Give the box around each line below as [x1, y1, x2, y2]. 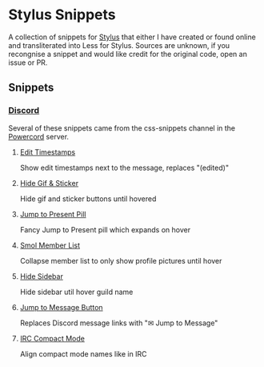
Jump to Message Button [19, 302, 103, 312]
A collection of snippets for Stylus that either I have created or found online [8, 32, 256, 42]
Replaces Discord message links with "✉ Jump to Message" [19, 318, 218, 328]
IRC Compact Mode [19, 333, 86, 343]
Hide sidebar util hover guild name [19, 287, 134, 296]
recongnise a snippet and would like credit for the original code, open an [8, 49, 248, 58]
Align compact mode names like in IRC [19, 349, 147, 358]
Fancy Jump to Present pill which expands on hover [19, 224, 190, 234]
